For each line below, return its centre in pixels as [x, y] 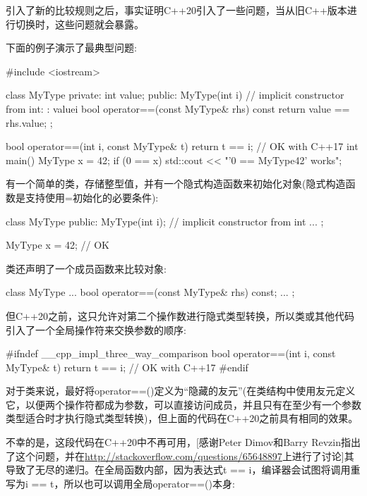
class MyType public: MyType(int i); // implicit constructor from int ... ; [165, 221]
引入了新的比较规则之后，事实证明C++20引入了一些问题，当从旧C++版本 [176, 10]
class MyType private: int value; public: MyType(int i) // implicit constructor [175, 95]
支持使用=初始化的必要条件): [92, 197]
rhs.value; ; [29, 122]
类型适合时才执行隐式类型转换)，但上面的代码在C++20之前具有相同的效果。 [182, 418]
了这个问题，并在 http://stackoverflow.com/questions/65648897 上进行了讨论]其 [180, 455]
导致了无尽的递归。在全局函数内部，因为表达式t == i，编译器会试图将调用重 [183, 470]
